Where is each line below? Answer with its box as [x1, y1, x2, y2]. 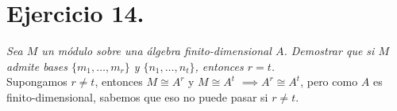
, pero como [300, 73, 358, 90]
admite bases [6, 57, 67, 74]
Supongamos [6, 73, 67, 90]
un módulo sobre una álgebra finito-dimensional [41, 43, 272, 59]
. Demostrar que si [283, 43, 375, 59]
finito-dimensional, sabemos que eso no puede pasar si [6, 88, 268, 105]
